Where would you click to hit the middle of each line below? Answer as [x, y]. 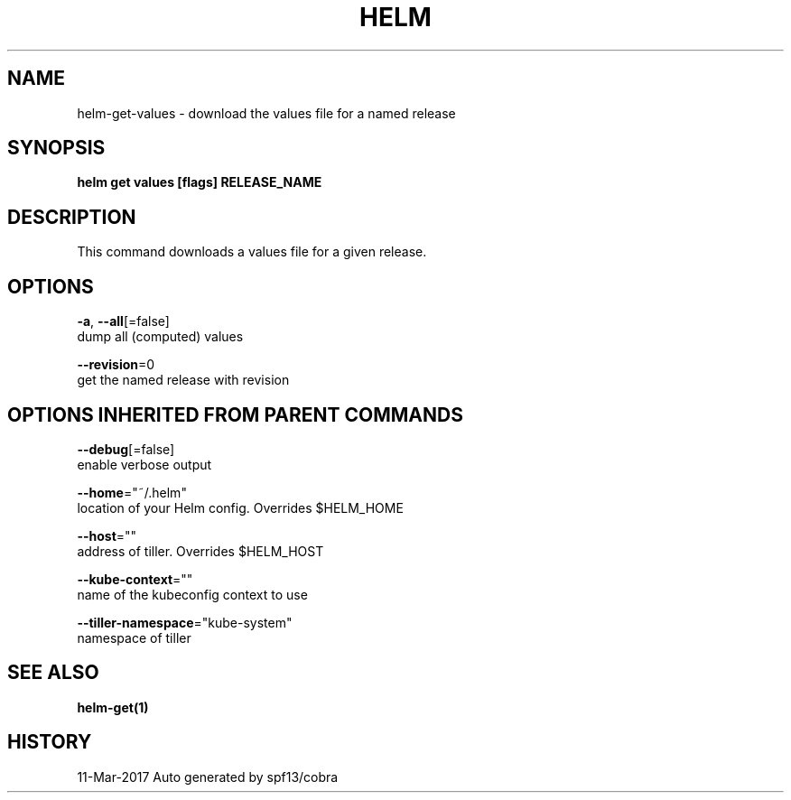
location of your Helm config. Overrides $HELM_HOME [240, 507]
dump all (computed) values [160, 337]
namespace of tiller [134, 637]
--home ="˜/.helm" [132, 492]
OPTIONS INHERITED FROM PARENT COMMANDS [235, 414]
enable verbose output [144, 464]
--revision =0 [116, 365]
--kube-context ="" [135, 579]
